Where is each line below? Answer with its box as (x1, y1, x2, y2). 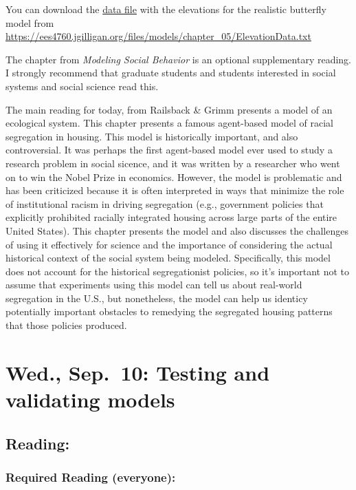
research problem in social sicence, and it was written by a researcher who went (5, 156, 340, 170)
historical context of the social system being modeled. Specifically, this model (5, 251, 331, 265)
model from (5, 15, 54, 30)
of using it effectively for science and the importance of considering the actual (5, 237, 333, 251)
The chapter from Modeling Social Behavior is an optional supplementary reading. (5, 52, 352, 66)
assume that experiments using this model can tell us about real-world (5, 277, 302, 292)
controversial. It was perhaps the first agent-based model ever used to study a (5, 142, 333, 157)
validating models (5, 385, 175, 414)
